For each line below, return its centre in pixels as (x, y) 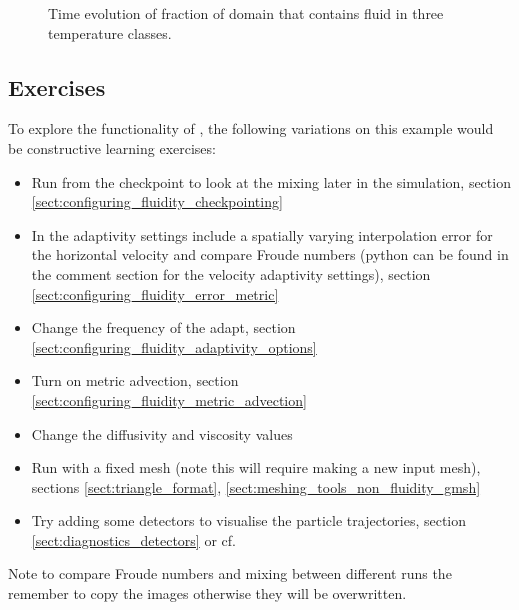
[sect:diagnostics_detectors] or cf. (133, 539)
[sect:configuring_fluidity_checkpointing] (157, 201)
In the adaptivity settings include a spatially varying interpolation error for (262, 234)
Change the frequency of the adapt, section (163, 327)
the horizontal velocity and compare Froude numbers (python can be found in (270, 254)
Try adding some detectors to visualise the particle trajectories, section (249, 520)
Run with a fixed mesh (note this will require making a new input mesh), (256, 467)
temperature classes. (110, 32)
